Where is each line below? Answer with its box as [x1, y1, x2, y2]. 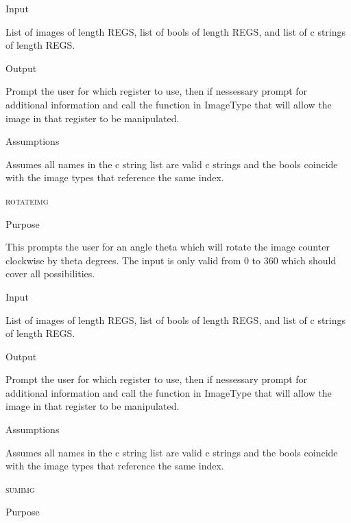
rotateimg [5, 193, 49, 207]
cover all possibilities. [5, 266, 95, 281]
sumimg [5, 481, 35, 496]
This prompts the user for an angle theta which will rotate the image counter [5, 240, 330, 254]
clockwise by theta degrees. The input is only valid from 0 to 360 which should [5, 253, 337, 267]
